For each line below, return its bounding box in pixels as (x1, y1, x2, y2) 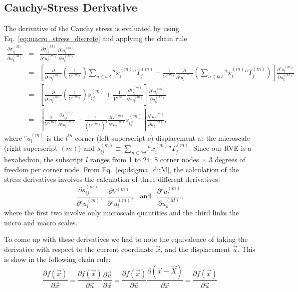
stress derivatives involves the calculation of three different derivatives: (4, 174, 220, 184)
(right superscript (4, 143, 58, 153)
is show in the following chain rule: (4, 253, 111, 264)
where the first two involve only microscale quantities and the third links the (4, 207, 239, 218)
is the (46, 132, 64, 143)
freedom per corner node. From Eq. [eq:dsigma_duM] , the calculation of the (4, 164, 239, 174)
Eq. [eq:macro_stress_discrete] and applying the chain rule (4, 33, 187, 43)
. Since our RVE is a (189, 143, 252, 153)
